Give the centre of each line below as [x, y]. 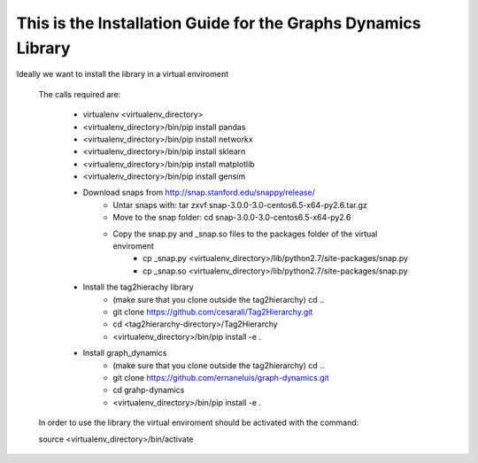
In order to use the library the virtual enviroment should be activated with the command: [199, 423]
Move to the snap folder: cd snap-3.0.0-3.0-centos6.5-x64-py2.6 [232, 218]
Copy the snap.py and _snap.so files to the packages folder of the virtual [245, 234]
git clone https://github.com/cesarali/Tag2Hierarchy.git [213, 312]
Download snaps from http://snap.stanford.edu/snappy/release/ [199, 193]
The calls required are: [80, 94]
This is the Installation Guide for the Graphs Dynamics [219, 23]
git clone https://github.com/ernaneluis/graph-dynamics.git [221, 377]
